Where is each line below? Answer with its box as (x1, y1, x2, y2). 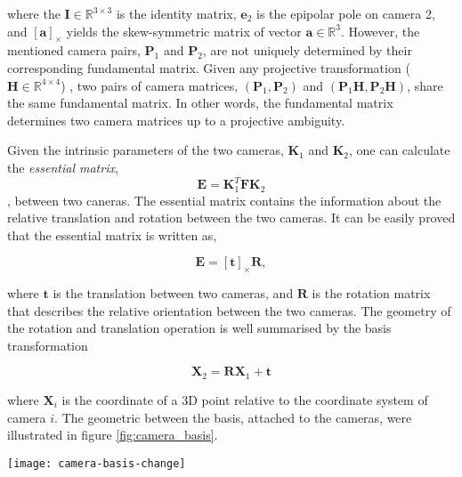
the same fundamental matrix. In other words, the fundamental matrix (7, 93, 393, 112)
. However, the (340, 21, 420, 40)
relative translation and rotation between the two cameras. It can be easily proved (7, 208, 456, 227)
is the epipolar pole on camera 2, (256, 4, 435, 22)
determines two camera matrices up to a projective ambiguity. (7, 110, 345, 129)
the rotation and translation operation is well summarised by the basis (7, 319, 392, 337)
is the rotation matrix (312, 284, 431, 303)
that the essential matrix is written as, (7, 225, 217, 244)
